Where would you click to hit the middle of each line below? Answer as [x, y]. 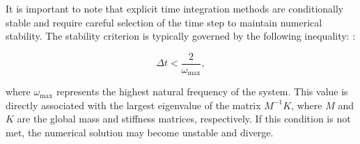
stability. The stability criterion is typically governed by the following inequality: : [181, 36]
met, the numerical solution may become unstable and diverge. [140, 133]
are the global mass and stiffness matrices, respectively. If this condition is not [184, 119]
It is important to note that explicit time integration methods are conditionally [175, 8]
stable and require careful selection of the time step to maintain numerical [164, 22]
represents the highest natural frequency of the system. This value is [202, 91]
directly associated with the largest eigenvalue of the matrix [133, 105]
